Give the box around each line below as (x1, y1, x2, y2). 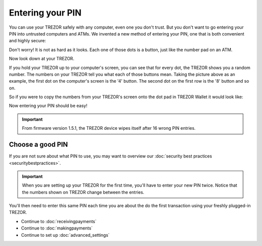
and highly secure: (9, 38, 46, 44)
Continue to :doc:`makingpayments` (21, 225, 93, 231)
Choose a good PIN (9, 141, 68, 149)
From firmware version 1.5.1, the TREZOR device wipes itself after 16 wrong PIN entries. (22, 125, 196, 131)
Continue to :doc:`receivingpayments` (21, 218, 97, 224)
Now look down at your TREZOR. (9, 56, 75, 62)
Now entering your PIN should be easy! (9, 103, 87, 109)
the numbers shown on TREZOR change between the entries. (22, 189, 145, 195)
